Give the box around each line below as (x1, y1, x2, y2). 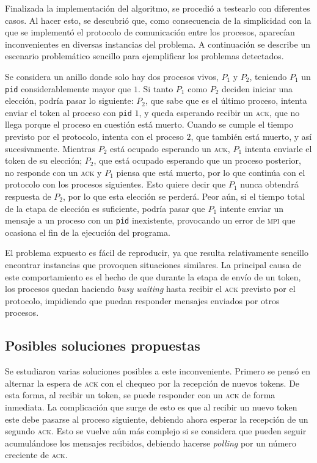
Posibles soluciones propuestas (5, 336, 200, 355)
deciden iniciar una (222, 82, 293, 95)
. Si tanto (138, 82, 173, 95)
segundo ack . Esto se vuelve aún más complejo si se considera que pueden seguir (5, 425, 307, 437)
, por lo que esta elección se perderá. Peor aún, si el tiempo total (62, 190, 305, 203)
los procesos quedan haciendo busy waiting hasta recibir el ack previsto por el (5, 282, 296, 295)
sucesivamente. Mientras (5, 142, 96, 155)
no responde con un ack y (5, 166, 102, 178)
